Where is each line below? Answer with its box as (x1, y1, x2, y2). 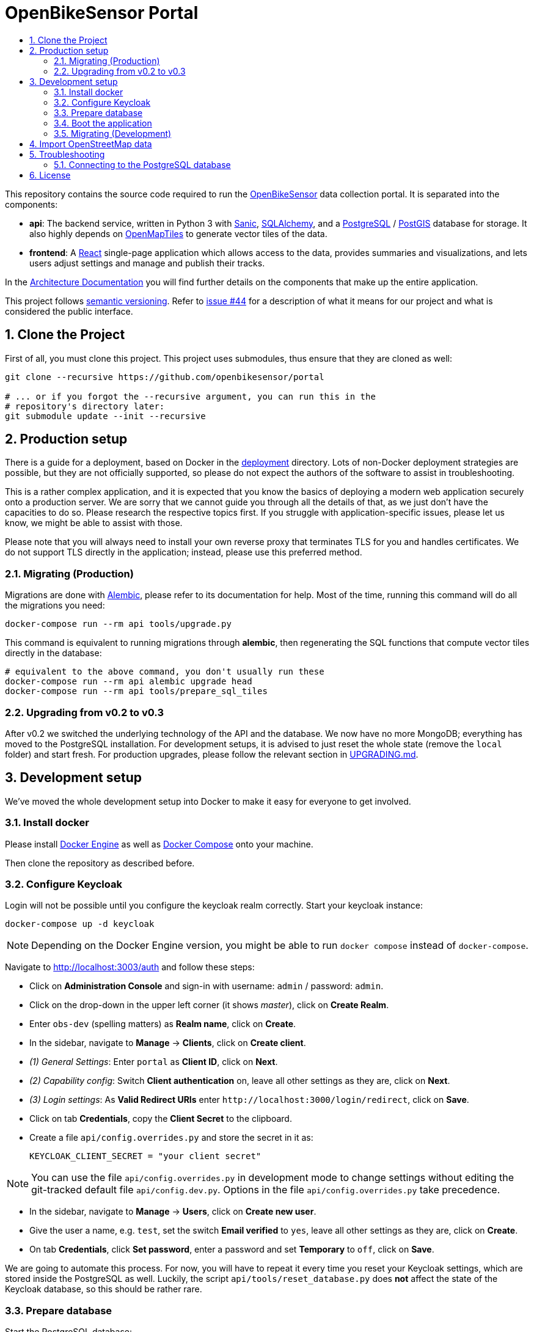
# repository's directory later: (5, 401, 165, 411)
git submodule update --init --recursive (5, 411, 206, 421)
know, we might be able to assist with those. (5, 518, 183, 529)
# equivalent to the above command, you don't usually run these (5, 667, 324, 677)
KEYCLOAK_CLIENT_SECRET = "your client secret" (29, 1151, 262, 1162)
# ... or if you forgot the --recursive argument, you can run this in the (5, 391, 376, 401)
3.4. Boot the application (54, 117, 152, 128)
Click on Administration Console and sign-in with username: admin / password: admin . (29, 981, 384, 992)
